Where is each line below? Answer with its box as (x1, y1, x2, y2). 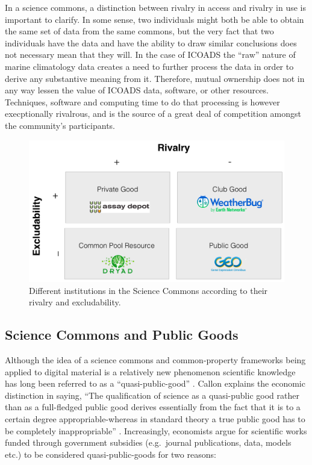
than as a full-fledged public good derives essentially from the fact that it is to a (5, 401, 301, 413)
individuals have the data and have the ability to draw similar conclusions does (5, 36, 297, 49)
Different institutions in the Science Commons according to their (29, 284, 268, 296)
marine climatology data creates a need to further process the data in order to (5, 60, 294, 72)
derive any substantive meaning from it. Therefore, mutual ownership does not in (5, 72, 305, 84)
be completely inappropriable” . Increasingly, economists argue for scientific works (5, 424, 307, 437)
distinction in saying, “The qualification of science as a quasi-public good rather (5, 389, 299, 401)
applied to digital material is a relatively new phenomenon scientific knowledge (5, 365, 296, 378)
